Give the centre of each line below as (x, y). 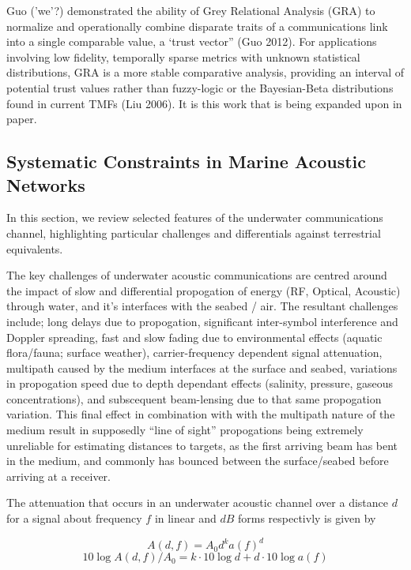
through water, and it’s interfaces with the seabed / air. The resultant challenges (202, 306)
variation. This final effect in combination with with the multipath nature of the (201, 414)
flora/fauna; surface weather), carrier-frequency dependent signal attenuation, (194, 352)
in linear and (185, 518)
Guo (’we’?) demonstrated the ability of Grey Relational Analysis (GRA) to (191, 10)
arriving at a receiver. (58, 476)
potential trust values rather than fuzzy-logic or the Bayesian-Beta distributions (200, 87)
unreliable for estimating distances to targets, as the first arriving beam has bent (202, 445)
